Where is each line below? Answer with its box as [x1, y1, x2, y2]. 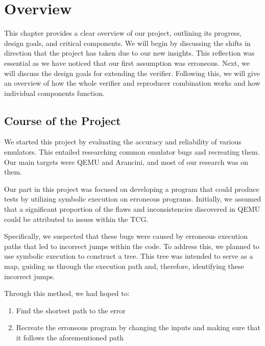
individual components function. [4, 87, 105, 98]
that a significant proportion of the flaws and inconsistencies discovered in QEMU [4, 204, 260, 214]
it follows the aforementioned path [16, 332, 124, 342]
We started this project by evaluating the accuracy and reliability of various [4, 136, 242, 147]
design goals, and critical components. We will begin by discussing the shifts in [4, 37, 251, 48]
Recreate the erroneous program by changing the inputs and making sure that [16, 322, 261, 333]
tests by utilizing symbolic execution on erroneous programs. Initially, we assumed [4, 193, 261, 204]
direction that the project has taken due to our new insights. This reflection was [4, 47, 255, 58]
